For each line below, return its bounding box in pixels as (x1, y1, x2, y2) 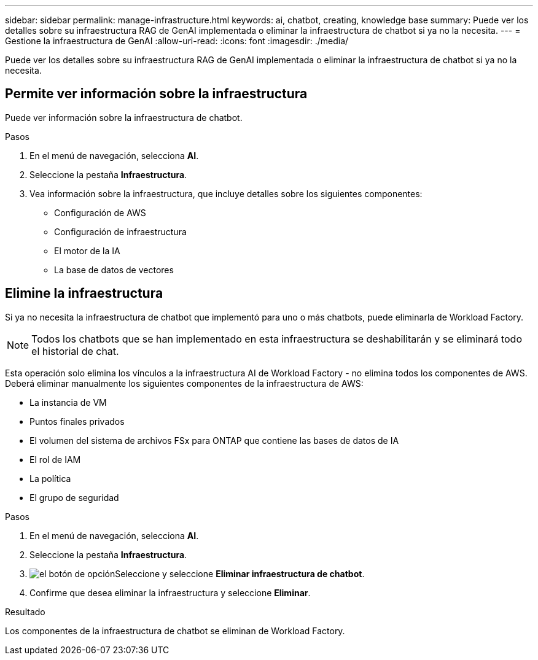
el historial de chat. (31, 344, 119, 357)
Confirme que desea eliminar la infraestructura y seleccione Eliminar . (29, 587, 311, 598)
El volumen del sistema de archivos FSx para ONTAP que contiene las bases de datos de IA (29, 435, 399, 446)
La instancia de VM (29, 397, 107, 408)
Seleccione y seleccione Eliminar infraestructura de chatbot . (115, 568, 365, 579)
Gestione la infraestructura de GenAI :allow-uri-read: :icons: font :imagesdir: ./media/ (5, 36, 349, 46)
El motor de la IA (54, 245, 120, 256)
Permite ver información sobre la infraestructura (5, 86, 308, 102)
